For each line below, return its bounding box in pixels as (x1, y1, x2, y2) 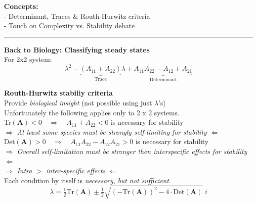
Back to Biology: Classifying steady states (4, 44, 150, 54)
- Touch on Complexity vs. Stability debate (4, 20, 135, 31)
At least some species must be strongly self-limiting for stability (17, 126, 207, 137)
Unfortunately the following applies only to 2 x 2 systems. (4, 107, 180, 117)
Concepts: (4, 1, 39, 11)
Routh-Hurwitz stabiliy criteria (4, 88, 113, 98)
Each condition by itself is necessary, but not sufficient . (4, 175, 171, 185)
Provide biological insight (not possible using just (4, 97, 152, 107)
